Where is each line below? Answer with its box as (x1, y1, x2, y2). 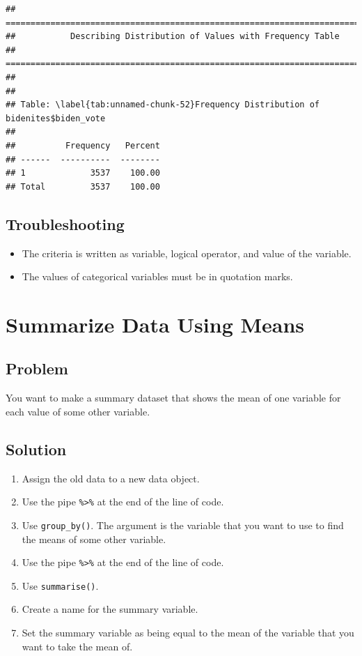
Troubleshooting (6, 213, 125, 234)
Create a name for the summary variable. (22, 602, 198, 616)
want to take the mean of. (22, 639, 133, 653)
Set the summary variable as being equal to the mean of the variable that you (22, 625, 354, 640)
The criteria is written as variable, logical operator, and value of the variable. (22, 245, 352, 260)
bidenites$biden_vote (6, 113, 106, 123)
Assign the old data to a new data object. (22, 471, 200, 485)
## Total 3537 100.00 (6, 181, 160, 192)
